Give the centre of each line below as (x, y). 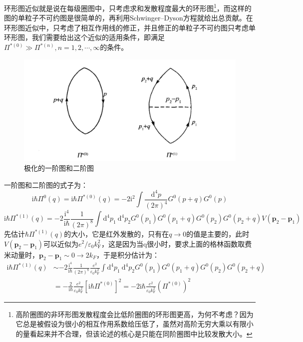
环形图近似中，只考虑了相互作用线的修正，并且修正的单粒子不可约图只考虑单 (130, 27)
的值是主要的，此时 (218, 233)
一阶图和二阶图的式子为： (46, 184)
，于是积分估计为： (128, 254)
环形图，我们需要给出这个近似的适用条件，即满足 (84, 37)
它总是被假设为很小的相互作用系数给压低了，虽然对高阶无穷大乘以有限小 (135, 324)
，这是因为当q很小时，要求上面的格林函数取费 (176, 243)
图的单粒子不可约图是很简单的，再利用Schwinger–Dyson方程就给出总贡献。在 (129, 18)
